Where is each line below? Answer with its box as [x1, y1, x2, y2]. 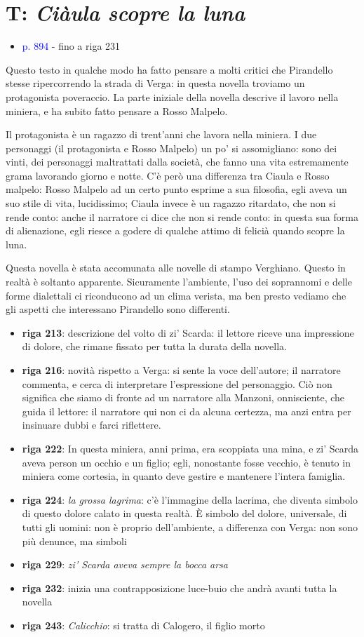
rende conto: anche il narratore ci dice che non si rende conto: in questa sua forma [6, 209, 358, 224]
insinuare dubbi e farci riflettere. [22, 417, 161, 432]
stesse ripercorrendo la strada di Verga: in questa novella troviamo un [6, 76, 305, 90]
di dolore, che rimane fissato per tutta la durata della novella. [22, 339, 287, 354]
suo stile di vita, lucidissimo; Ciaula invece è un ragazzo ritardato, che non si [6, 196, 336, 210]
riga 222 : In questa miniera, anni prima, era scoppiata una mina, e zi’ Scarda [22, 441, 358, 455]
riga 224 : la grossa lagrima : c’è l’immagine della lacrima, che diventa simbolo [22, 492, 358, 507]
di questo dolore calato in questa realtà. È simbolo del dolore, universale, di [22, 506, 347, 521]
